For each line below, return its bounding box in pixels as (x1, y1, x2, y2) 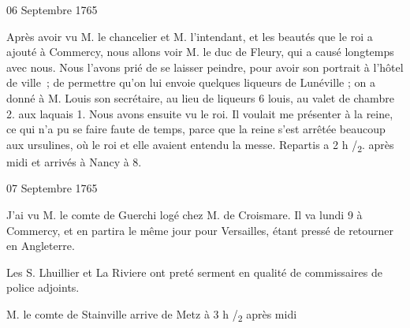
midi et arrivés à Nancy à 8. (6, 153, 142, 170)
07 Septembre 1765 (6, 180, 98, 196)
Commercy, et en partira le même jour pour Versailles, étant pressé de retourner (6, 222, 394, 238)
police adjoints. (6, 279, 80, 296)
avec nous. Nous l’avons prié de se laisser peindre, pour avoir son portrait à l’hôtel (6, 58, 404, 75)
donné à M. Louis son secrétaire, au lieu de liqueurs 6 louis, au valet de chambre (6, 89, 394, 106)
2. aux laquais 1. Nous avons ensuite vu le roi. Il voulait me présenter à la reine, (6, 105, 393, 121)
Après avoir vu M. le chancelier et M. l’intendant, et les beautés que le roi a (6, 28, 373, 44)
